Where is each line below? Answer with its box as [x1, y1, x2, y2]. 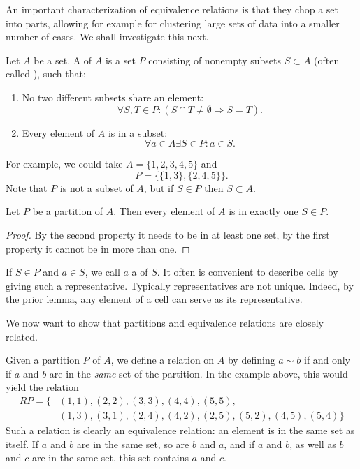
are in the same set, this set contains [31, 450, 189, 465]
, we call [85, 265, 120, 279]
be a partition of [32, 204, 103, 218]
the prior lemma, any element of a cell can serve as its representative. [6, 292, 303, 306]
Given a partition [6, 352, 80, 367]
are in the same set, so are [76, 436, 189, 451]
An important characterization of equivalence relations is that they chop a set [6, 2, 338, 16]
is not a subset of [59, 180, 134, 195]
